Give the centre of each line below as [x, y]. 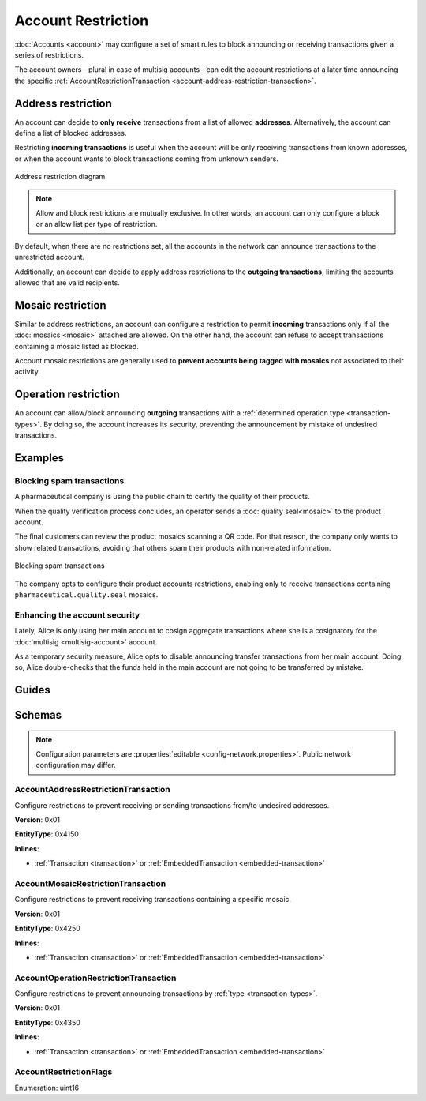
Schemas [38, 715]
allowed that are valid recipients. [67, 282]
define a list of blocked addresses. [71, 133]
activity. [28, 372]
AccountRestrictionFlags [64, 1072]
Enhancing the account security [77, 614]
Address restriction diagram [60, 177]
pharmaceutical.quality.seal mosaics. [86, 594]
